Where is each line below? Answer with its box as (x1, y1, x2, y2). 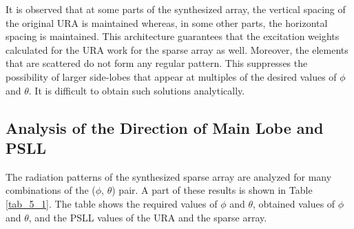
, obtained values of (253, 196, 335, 210)
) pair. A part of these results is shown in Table (112, 183, 313, 197)
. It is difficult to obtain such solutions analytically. (28, 83, 245, 97)
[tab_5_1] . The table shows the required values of (6, 196, 218, 210)
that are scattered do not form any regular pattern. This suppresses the (6, 56, 308, 70)
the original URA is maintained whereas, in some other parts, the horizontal (6, 15, 328, 30)
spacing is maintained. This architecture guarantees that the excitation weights (6, 29, 340, 43)
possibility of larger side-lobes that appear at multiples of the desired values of (6, 69, 337, 83)
